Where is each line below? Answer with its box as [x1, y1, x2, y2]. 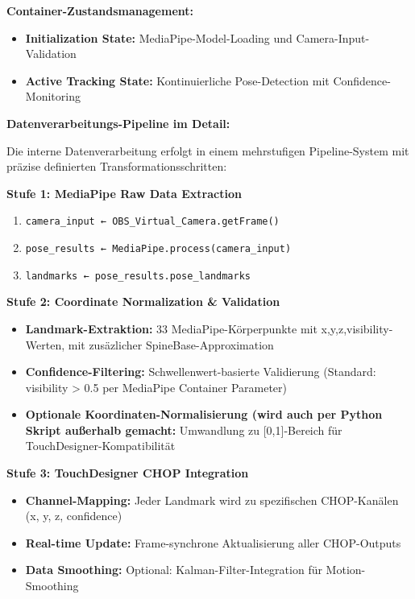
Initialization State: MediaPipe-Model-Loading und [25, 29, 293, 46]
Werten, [25, 336, 65, 353]
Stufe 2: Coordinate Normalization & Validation [6, 293, 280, 310]
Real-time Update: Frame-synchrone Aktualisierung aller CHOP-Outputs [25, 534, 401, 551]
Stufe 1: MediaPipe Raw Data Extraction [6, 184, 242, 201]
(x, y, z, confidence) [25, 507, 122, 524]
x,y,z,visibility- [321, 320, 393, 337]
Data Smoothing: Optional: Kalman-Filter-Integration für [25, 561, 322, 578]
